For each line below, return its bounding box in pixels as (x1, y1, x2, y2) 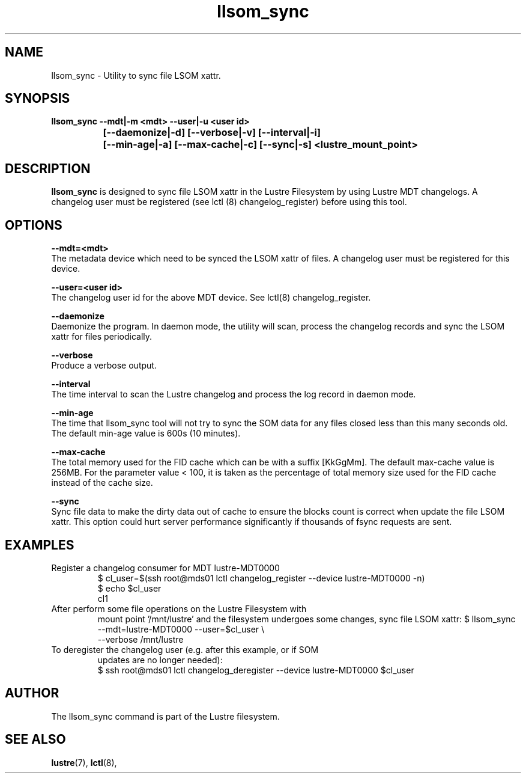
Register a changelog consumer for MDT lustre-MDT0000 (51, 562, 280, 573)
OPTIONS (5, 217, 62, 233)
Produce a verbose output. (51, 360, 157, 371)
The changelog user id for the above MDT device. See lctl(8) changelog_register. (51, 292, 371, 303)
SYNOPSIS (5, 91, 70, 106)
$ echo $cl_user (97, 583, 162, 593)
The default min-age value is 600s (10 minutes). (51, 428, 241, 439)
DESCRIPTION (5, 161, 91, 176)
